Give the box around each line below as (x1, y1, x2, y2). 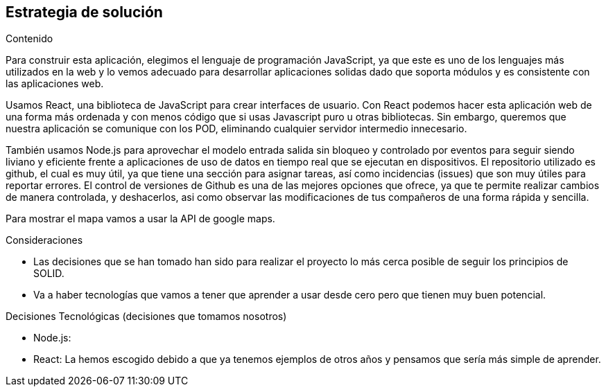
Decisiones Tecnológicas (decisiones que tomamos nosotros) (6, 310, 287, 323)
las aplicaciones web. (6, 78, 104, 90)
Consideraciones (6, 234, 83, 247)
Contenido (6, 33, 53, 45)
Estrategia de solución (6, 3, 163, 21)
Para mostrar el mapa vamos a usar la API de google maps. (6, 213, 275, 225)
